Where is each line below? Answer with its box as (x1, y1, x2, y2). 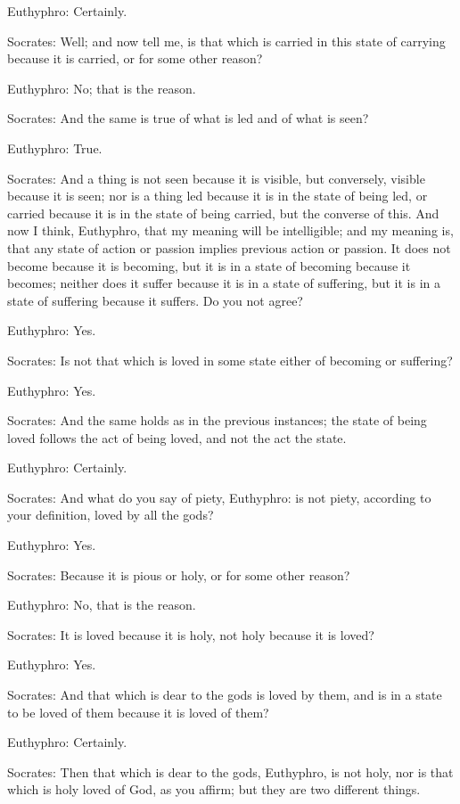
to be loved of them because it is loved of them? (7, 702, 269, 721)
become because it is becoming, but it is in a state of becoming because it (7, 256, 411, 275)
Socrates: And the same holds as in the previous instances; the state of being (7, 411, 427, 430)
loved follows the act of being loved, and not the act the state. (7, 428, 347, 447)
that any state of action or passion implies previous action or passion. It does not (7, 238, 451, 257)
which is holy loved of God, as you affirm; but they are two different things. (7, 780, 421, 799)
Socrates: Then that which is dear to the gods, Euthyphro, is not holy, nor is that (7, 762, 454, 781)
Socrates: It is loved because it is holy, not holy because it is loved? (7, 625, 374, 644)
